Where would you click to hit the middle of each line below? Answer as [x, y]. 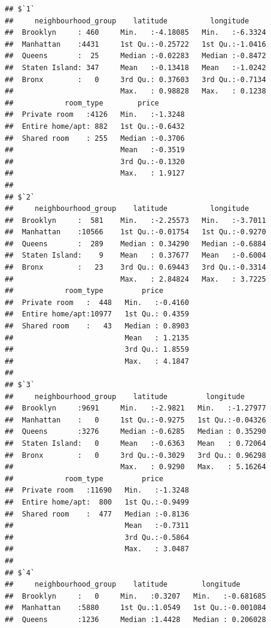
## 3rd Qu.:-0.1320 [95, 161]
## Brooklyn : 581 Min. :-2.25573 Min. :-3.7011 [135, 220]
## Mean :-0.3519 [95, 150]
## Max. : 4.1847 [97, 361]
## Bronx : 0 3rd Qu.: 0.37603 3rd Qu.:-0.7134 [135, 79]
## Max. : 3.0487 [97, 549]
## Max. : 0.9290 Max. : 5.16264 [135, 467]
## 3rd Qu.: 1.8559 [97, 350]
